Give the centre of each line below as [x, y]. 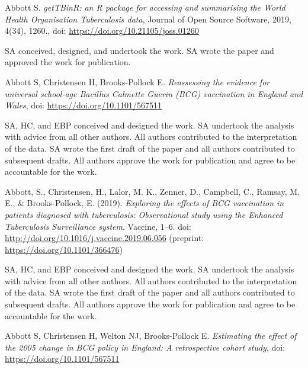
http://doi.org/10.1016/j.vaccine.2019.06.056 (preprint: [105, 238]
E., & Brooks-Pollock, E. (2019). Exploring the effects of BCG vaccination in [145, 203]
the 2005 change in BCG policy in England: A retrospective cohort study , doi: [145, 347]
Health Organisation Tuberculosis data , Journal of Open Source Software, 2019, [148, 19]
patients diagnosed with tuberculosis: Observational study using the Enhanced [144, 214]
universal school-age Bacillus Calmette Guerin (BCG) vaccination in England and [154, 93]
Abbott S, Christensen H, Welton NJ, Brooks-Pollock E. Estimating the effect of [151, 336]
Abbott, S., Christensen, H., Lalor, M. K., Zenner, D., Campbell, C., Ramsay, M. [152, 191]
